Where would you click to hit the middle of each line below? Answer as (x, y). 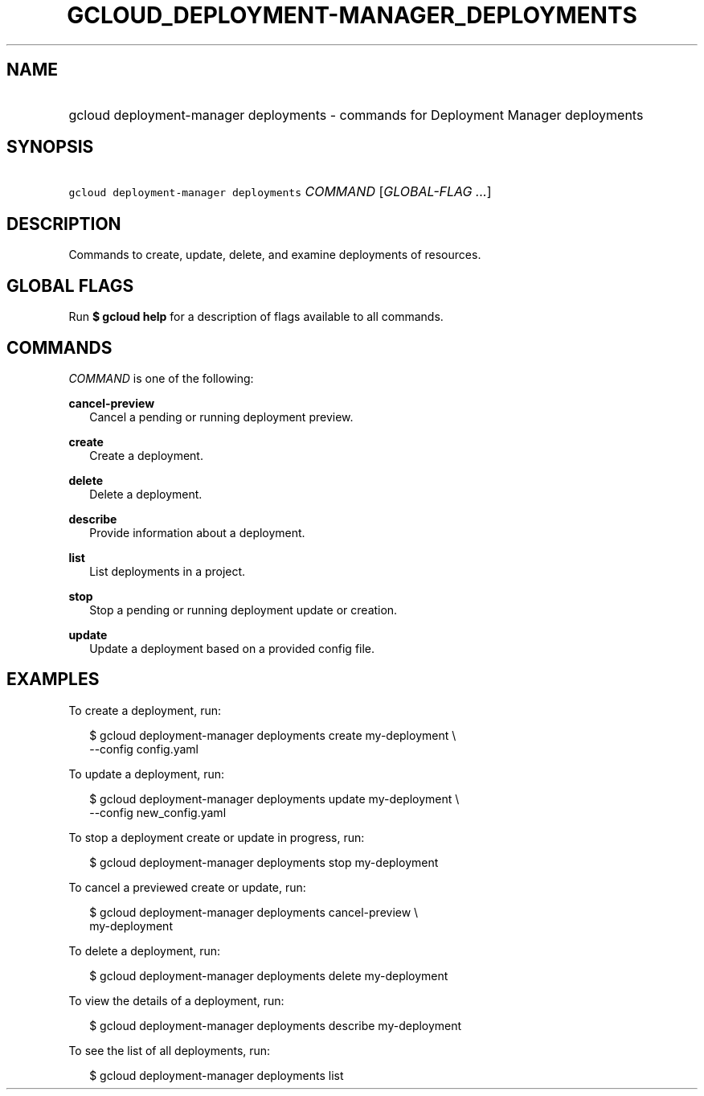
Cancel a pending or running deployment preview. (221, 417)
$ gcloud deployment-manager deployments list (217, 1075)
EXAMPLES (53, 679)
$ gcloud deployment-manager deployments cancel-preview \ (254, 912)
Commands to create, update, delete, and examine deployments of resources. (275, 255)
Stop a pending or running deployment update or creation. (244, 610)
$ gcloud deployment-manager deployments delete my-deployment (269, 975)
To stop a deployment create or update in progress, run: (217, 837)
